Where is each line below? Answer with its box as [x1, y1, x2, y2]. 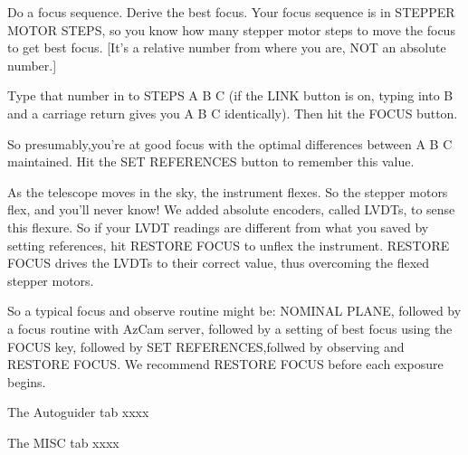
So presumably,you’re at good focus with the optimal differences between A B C [7, 134, 453, 153]
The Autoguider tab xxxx [7, 403, 149, 422]
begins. [7, 372, 46, 391]
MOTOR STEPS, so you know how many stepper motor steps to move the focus [7, 20, 455, 39]
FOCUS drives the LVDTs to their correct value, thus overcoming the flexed [7, 253, 430, 272]
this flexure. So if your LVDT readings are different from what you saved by [7, 217, 429, 236]
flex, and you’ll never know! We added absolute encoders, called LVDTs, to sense [7, 200, 455, 219]
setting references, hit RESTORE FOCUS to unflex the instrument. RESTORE [7, 235, 450, 254]
